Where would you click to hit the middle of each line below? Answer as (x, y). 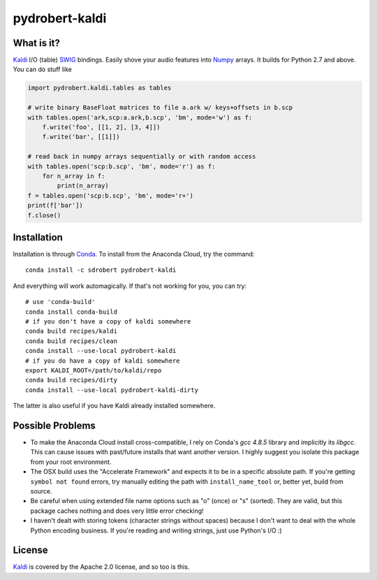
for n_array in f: (74, 176)
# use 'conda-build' (60, 302)
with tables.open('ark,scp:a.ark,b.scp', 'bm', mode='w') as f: (140, 117)
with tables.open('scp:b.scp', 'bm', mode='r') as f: (121, 166)
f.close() (44, 215)
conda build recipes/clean (72, 341)
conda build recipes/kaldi (72, 331)
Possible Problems (54, 425)
